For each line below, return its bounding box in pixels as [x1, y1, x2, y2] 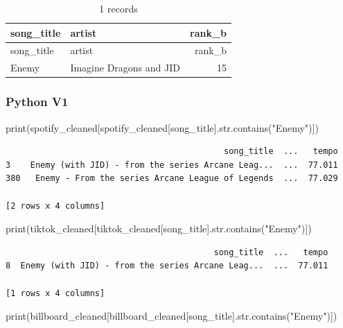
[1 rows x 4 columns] [6, 288, 105, 298]
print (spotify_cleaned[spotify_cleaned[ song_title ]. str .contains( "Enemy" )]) [6, 120, 319, 135]
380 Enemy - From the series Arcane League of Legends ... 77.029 [6, 173, 338, 184]
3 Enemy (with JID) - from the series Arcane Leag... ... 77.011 [6, 159, 338, 170]
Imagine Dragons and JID [70, 60, 180, 75]
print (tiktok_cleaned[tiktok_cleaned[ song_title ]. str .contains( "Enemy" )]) [6, 221, 312, 236]
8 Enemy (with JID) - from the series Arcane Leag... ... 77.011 [6, 261, 328, 271]
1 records [99, 1, 138, 15]
